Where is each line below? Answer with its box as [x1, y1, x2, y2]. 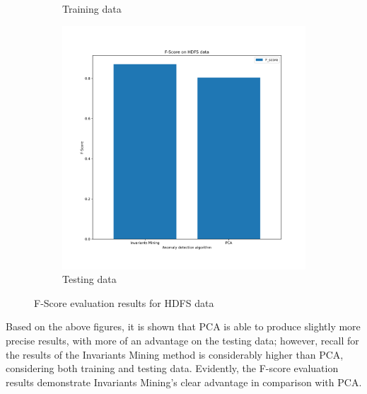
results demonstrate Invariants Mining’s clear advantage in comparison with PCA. [6, 374, 362, 389]
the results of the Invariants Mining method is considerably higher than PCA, [6, 347, 344, 361]
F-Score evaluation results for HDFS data [34, 295, 214, 310]
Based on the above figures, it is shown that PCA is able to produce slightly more [6, 319, 361, 334]
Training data [62, 1, 122, 16]
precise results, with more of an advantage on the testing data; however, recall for [6, 332, 359, 347]
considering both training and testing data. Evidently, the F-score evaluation [6, 361, 339, 376]
